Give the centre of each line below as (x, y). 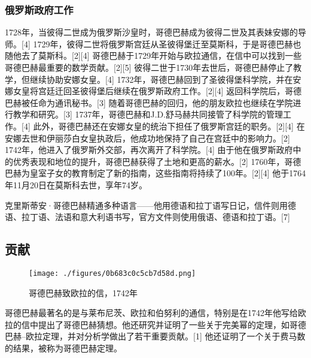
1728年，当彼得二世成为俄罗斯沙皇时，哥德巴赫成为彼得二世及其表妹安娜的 (151, 32)
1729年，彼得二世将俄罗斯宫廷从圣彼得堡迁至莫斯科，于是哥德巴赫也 (167, 43)
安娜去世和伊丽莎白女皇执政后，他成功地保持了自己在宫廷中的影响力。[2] (147, 138)
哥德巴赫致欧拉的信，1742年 (83, 292)
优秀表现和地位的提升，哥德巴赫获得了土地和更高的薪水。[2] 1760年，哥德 (157, 161)
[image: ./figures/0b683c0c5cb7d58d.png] (112, 273)
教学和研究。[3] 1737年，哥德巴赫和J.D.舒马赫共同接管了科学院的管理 (148, 114)
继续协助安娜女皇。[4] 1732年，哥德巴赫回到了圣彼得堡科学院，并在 (161, 79)
